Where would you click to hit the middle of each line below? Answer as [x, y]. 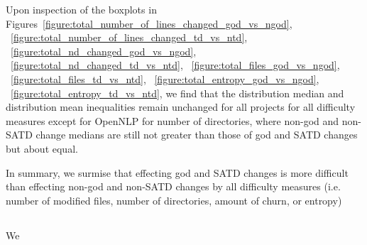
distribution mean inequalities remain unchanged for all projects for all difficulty [181, 107]
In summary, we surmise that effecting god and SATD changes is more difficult [177, 172]
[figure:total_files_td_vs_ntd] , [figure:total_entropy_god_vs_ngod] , [165, 78]
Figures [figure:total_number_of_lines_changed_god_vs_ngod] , [149, 23]
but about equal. [42, 148]
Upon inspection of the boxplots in [81, 9]
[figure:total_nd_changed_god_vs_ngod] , [104, 51]
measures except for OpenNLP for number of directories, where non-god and [172, 120]
